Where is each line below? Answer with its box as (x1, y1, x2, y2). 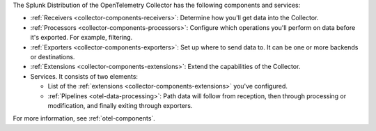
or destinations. (30, 52, 75, 61)
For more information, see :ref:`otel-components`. (13, 114, 156, 123)
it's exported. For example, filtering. (30, 33, 133, 42)
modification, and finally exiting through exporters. (47, 101, 193, 109)
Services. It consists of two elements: (30, 72, 139, 80)
